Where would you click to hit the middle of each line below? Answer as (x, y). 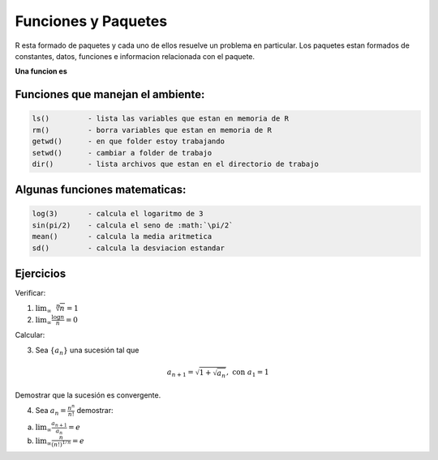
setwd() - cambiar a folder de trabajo (122, 153)
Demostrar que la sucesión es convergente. (88, 395)
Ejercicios (41, 274)
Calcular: (30, 335)
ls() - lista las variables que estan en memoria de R (161, 119)
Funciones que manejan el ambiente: (110, 94)
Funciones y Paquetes (91, 21)
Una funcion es (41, 71)
